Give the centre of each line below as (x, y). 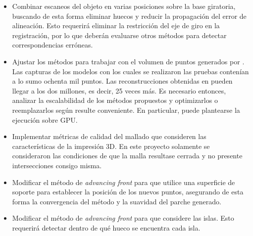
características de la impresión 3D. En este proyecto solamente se (111, 146)
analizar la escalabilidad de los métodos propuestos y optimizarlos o (115, 100)
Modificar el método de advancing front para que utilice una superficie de (124, 182)
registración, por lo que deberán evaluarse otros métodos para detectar (119, 35)
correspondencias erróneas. (52, 45)
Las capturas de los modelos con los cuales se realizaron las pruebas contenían (130, 71)
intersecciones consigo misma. (57, 165)
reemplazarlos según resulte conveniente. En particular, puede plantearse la (126, 110)
